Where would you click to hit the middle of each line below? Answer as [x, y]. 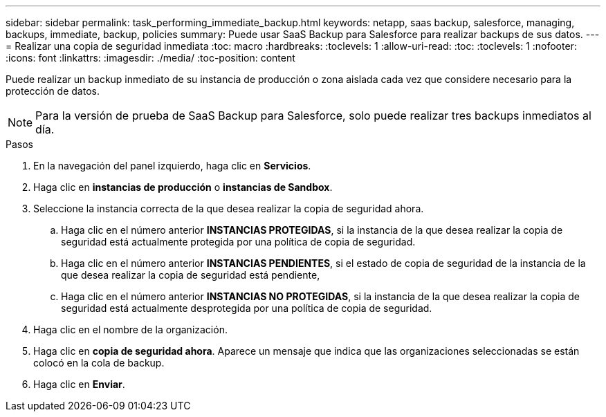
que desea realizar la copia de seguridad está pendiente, [191, 275]
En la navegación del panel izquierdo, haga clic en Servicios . [172, 166]
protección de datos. [53, 91]
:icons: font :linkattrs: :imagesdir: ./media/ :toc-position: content [150, 58]
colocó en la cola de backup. [99, 363]
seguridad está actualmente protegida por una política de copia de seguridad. [238, 242]
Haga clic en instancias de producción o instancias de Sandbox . [183, 187]
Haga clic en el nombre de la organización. [130, 330]
